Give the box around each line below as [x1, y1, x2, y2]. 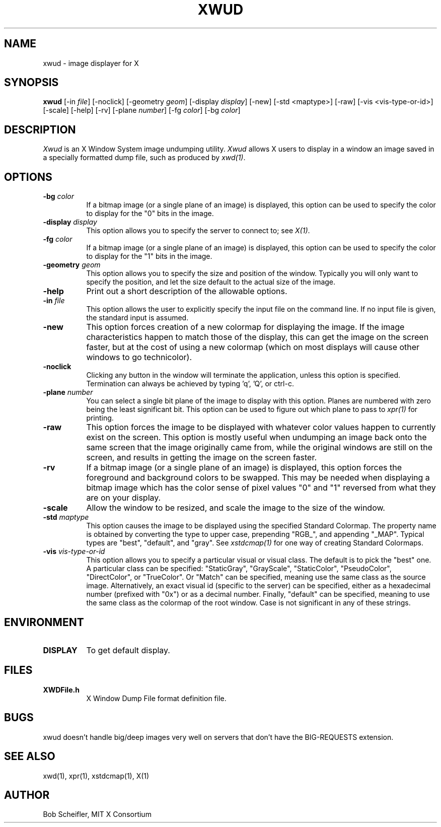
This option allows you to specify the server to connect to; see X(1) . [86, 226, 310, 235]
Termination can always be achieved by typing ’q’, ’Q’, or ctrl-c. [86, 379, 294, 388]
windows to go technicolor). [86, 352, 192, 363]
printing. [86, 413, 114, 423]
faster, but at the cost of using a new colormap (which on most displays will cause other [86, 342, 420, 353]
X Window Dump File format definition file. [86, 694, 227, 703]
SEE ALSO [4, 750, 55, 763]
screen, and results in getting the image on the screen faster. [86, 452, 317, 463]
